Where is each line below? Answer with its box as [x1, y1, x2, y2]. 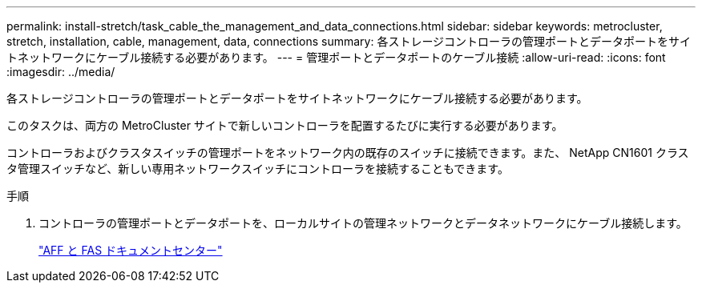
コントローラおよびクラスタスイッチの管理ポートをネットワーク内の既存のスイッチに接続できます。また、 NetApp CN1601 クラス [6, 146, 689, 159]
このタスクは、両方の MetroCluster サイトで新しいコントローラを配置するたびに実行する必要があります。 [6, 118, 563, 132]
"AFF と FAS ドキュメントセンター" [38, 243, 223, 257]
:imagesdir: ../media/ [6, 65, 115, 78]
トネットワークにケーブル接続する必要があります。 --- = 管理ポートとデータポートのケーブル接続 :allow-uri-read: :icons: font [6, 50, 666, 64]
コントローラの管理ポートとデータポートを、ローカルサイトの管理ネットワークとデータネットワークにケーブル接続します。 [38, 216, 688, 230]
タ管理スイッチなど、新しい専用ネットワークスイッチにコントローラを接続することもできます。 [6, 162, 509, 175]
